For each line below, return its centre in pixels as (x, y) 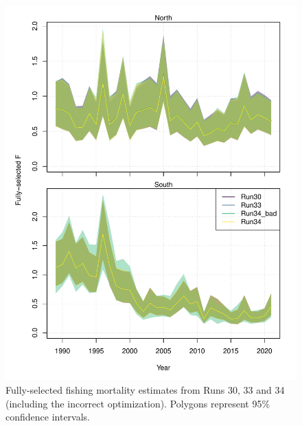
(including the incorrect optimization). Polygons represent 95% (138, 403)
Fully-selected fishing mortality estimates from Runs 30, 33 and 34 (145, 390)
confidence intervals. (48, 417)
